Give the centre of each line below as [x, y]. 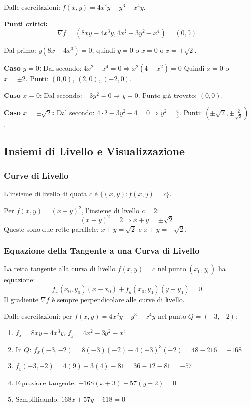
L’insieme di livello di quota [46, 193]
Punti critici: [26, 23]
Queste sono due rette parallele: [51, 228]
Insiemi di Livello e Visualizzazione [94, 151]
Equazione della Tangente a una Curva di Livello [102, 251]
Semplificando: [37, 399]
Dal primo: [20, 50]
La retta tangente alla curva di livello [60, 269]
